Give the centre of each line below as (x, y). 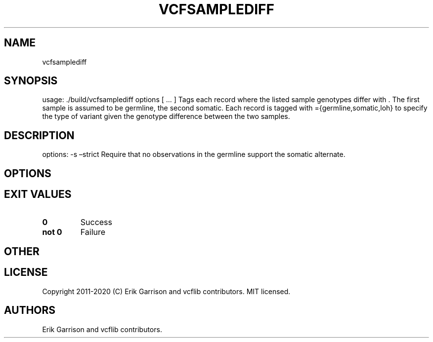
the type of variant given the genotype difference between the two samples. (166, 116)
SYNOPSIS (31, 81)
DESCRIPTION (39, 135)
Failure (93, 232)
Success (96, 222)
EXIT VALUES (38, 194)
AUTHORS (30, 310)
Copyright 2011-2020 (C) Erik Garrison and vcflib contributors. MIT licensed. (166, 291)
